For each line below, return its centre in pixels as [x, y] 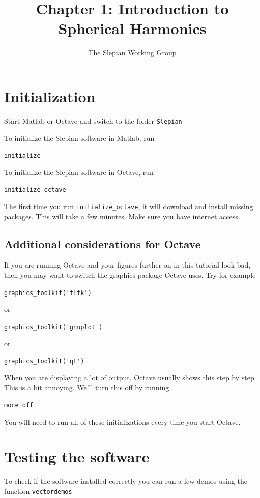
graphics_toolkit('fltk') [48, 293]
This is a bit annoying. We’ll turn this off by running [87, 387]
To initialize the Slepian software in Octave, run [79, 172]
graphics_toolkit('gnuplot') [53, 327]
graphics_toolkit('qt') [44, 361]
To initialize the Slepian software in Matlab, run [79, 138]
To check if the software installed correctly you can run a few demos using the [126, 481]
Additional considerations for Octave [103, 243]
